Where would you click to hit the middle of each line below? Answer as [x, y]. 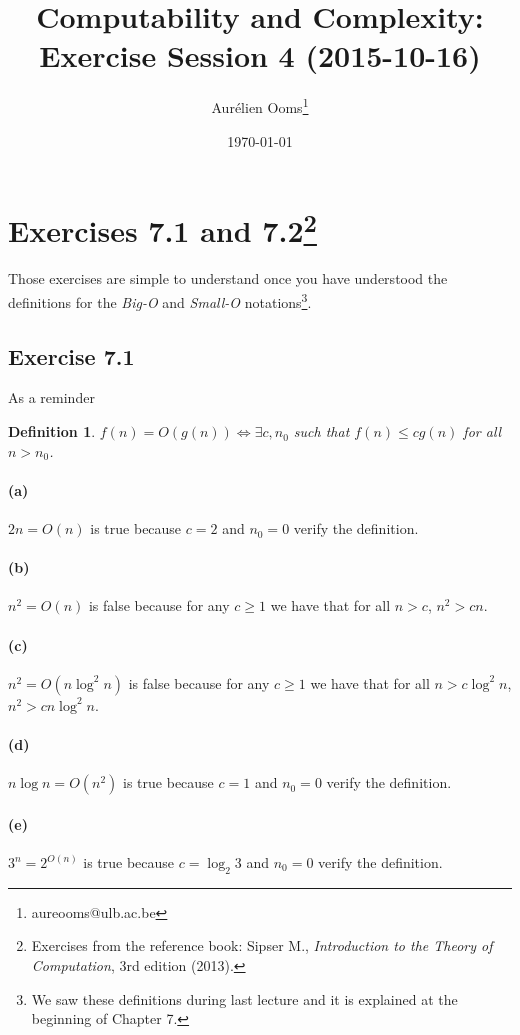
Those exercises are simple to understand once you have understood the [228, 278]
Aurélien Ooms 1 [260, 105]
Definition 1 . [52, 431]
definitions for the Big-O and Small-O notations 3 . [160, 300]
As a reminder [51, 397]
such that [321, 431]
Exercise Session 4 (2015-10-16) [260, 55]
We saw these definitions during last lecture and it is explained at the [244, 998]
